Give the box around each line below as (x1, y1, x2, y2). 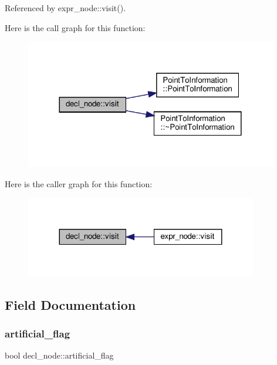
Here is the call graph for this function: (5, 21, 146, 33)
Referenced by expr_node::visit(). (5, 2, 126, 13)
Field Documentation (5, 295, 136, 313)
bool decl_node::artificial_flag (5, 349, 114, 361)
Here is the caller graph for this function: (5, 177, 153, 190)
